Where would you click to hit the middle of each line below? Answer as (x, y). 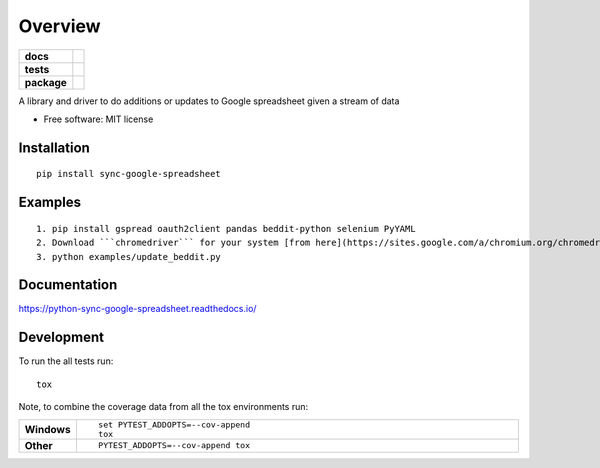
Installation (54, 147)
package (45, 82)
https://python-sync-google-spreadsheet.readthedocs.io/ (137, 309)
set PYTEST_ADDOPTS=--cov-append (174, 424)
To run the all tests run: (66, 361)
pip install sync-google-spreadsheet (129, 174)
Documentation (68, 285)
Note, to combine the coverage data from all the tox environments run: (163, 407)
